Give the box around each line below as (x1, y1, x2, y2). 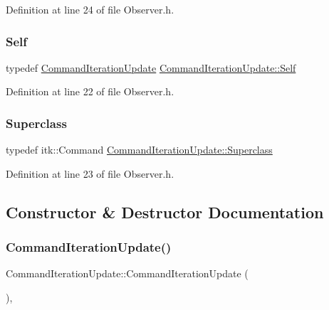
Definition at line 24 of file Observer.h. (6, 2, 174, 16)
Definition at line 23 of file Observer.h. (6, 166, 174, 181)
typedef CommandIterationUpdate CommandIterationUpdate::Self (6, 60, 296, 75)
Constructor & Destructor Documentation (6, 201, 324, 223)
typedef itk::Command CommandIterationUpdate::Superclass (6, 142, 273, 157)
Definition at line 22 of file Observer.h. (6, 84, 174, 99)
